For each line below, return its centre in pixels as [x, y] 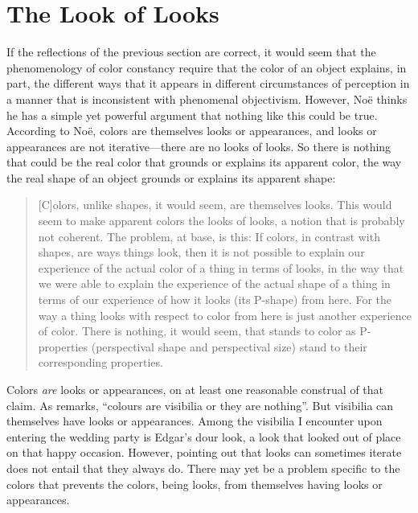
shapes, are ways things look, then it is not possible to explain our [201, 252]
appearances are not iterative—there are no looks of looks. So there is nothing [199, 146]
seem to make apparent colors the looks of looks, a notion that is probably [221, 221]
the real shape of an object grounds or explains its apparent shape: [171, 177]
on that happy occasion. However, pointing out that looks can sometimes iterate [204, 452]
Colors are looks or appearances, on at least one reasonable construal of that [195, 389]
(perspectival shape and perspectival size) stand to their [229, 346]
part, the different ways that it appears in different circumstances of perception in [208, 83]
